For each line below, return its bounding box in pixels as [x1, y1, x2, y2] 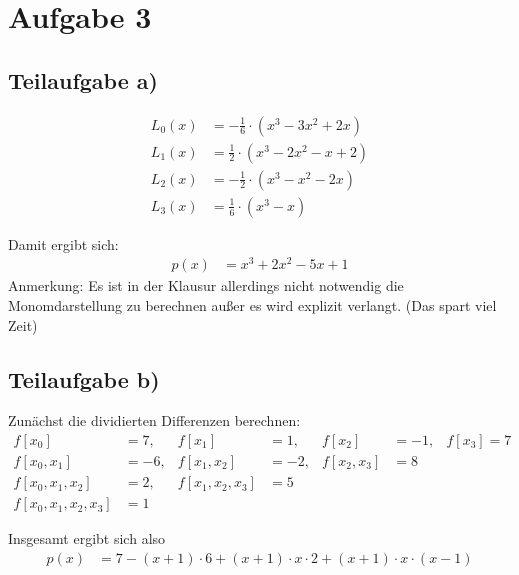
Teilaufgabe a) [8, 64, 158, 95]
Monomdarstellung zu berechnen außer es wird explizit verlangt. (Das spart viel [8, 295, 497, 315]
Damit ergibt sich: [8, 233, 119, 254]
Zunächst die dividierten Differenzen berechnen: [8, 410, 301, 431]
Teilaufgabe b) [8, 363, 160, 394]
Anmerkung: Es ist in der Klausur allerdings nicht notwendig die [8, 275, 404, 296]
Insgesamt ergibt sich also [8, 528, 166, 549]
